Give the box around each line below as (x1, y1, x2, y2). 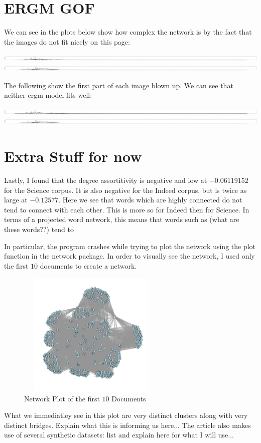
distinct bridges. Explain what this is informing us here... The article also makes (4, 419, 251, 430)
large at (4, 194, 28, 205)
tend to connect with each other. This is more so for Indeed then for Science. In (4, 204, 249, 214)
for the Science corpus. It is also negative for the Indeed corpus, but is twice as (4, 184, 247, 195)
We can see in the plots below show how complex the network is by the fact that (4, 27, 252, 37)
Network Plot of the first (24, 393, 100, 403)
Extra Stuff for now (4, 146, 142, 166)
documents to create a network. (40, 260, 137, 271)
